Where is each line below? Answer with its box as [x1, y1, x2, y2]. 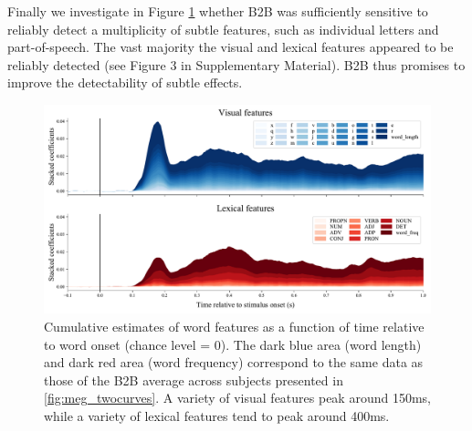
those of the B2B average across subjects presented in [44, 370, 343, 389]
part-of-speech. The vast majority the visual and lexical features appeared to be [7, 37, 454, 56]
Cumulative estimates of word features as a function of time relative [44, 316, 425, 335]
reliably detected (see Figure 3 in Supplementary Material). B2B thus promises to [7, 55, 466, 74]
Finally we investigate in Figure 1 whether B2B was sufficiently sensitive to [7, 2, 428, 20]
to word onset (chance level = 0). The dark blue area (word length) [44, 334, 422, 354]
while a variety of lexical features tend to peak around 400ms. [44, 405, 390, 425]
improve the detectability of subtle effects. [7, 73, 243, 92]
